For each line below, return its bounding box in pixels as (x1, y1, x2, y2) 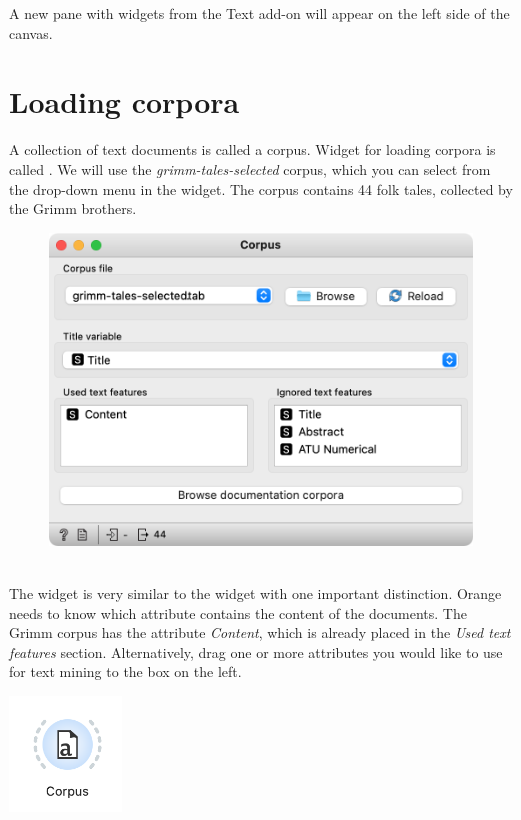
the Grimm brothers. (9, 198, 137, 219)
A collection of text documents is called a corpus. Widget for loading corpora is (9, 139, 496, 160)
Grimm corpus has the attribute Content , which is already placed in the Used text (9, 622, 511, 643)
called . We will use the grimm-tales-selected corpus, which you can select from (9, 158, 491, 179)
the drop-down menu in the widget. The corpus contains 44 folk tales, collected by (9, 178, 513, 199)
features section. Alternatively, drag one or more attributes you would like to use (9, 641, 503, 662)
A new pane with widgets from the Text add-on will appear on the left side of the (9, 3, 510, 23)
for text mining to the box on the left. (9, 661, 242, 682)
